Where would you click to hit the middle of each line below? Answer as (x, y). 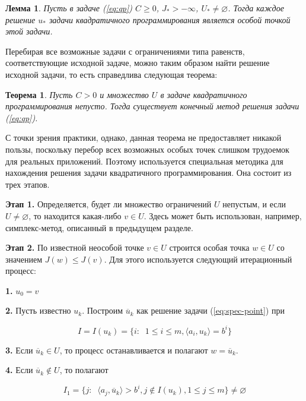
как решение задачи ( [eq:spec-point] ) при (211, 310)
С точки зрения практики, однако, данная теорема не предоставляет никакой (144, 138)
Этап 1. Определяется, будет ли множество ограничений (109, 204)
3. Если (19, 350)
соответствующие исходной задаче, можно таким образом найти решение (138, 63)
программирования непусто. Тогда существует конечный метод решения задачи (152, 106)
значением (24, 259)
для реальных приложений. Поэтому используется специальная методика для (144, 161)
